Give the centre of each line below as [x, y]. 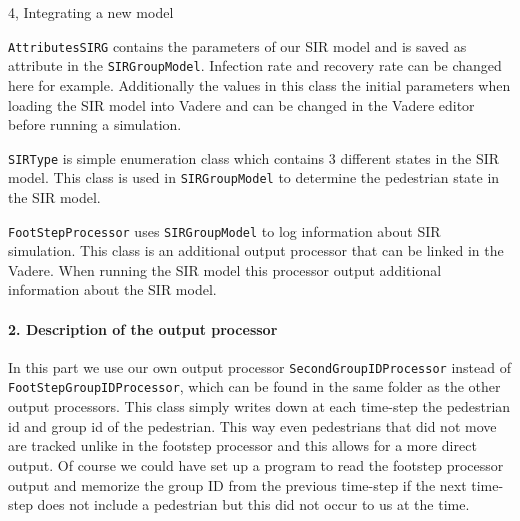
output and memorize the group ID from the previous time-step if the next [237, 484]
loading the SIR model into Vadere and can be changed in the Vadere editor [241, 104]
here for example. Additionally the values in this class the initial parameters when [259, 84]
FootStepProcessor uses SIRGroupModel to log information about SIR [224, 230]
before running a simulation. [95, 124]
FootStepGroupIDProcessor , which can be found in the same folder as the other [254, 386]
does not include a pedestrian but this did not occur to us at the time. [253, 504]
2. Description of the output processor [143, 328]
